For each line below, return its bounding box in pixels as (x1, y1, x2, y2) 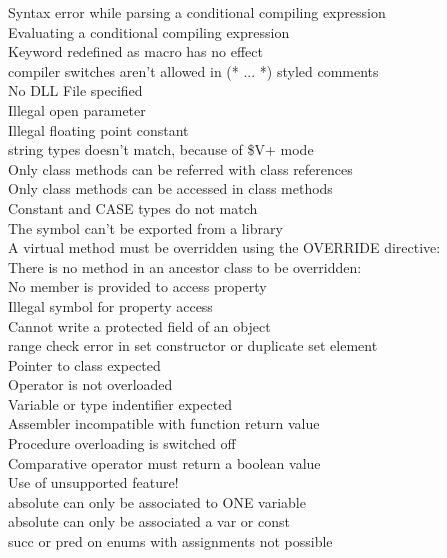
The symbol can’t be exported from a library (8, 217, 283, 238)
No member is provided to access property (8, 276, 267, 297)
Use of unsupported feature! (8, 472, 179, 493)
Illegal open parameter (8, 99, 146, 120)
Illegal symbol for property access (8, 295, 213, 316)
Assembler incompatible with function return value (8, 413, 320, 434)
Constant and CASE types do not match (8, 197, 258, 218)
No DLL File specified (8, 80, 143, 101)
